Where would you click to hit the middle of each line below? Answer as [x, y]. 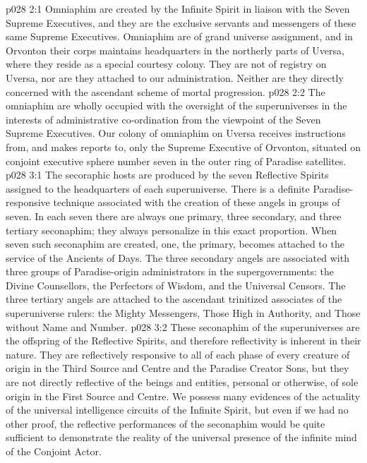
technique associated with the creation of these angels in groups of [197, 202]
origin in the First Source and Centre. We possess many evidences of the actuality [183, 396]
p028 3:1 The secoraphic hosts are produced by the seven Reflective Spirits [167, 175]
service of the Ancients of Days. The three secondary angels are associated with [178, 257]
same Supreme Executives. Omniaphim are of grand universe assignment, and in [179, 36]
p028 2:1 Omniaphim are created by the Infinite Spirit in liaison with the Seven [178, 8]
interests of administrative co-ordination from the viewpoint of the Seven [163, 119]
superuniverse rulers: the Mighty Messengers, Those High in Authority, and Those [183, 313]
